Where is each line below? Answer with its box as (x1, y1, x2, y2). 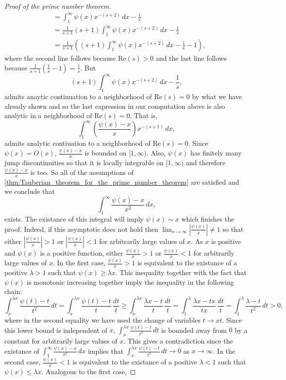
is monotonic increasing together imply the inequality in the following (27, 276, 234, 287)
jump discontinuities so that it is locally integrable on (4, 157, 164, 167)
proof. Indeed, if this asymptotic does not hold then (4, 224, 158, 234)
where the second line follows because (4, 53, 116, 63)
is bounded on (84, 148, 127, 158)
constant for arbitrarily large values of (4, 336, 118, 346)
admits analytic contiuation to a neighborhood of (4, 138, 151, 148)
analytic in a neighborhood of (4, 110, 92, 121)
